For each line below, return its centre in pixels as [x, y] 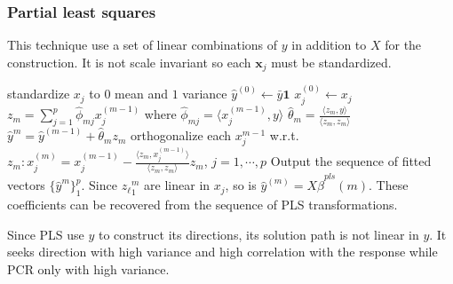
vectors [26, 185]
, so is [241, 185]
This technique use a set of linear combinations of [143, 45]
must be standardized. [331, 62]
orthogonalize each [181, 135]
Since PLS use [46, 234]
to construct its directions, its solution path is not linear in [259, 234]
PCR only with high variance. [88, 268]
